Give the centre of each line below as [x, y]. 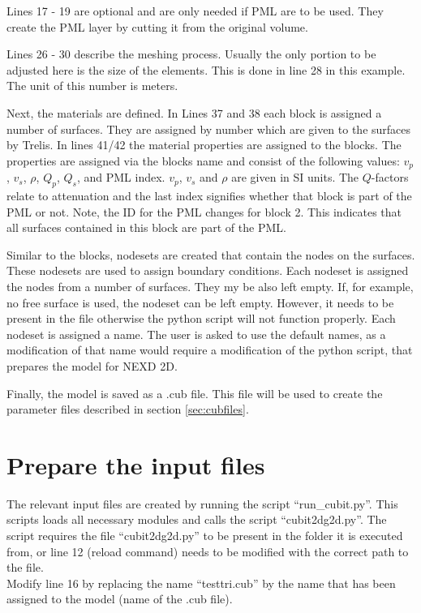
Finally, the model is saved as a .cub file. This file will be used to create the [195, 393]
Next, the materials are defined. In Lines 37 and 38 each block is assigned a [194, 112]
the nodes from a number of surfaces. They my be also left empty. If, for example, [210, 286]
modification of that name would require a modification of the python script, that [210, 350]
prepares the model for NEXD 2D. [92, 365]
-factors [390, 177]
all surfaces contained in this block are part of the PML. [146, 227]
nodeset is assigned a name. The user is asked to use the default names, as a [196, 334]
